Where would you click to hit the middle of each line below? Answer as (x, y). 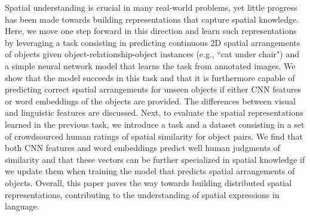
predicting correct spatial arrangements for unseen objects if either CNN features (153, 89)
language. (22, 206)
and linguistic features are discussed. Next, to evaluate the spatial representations (154, 112)
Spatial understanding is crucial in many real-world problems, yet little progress (151, 7)
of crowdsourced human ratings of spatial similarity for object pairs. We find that (154, 136)
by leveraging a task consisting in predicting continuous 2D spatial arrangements (153, 42)
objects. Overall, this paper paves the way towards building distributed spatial (148, 182)
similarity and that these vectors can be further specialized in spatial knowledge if (155, 159)
